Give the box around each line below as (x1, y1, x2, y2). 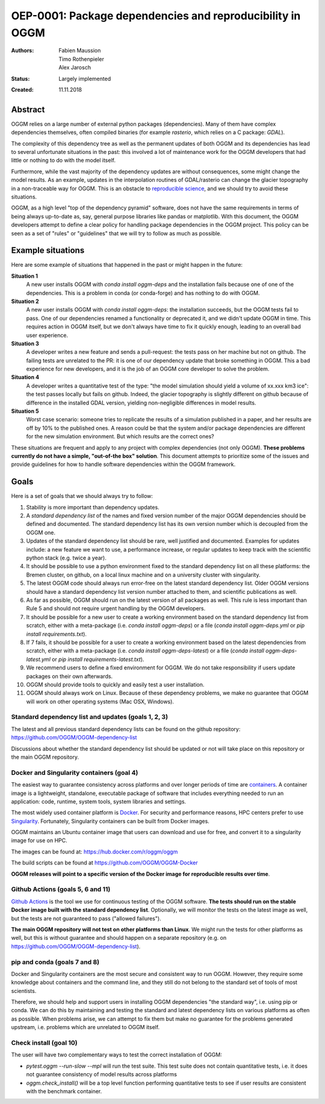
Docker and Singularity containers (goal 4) (11, 768, 138, 777)
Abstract (11, 104, 45, 115)
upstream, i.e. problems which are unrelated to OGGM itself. (11, 1024, 160, 1031)
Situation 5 (11, 407, 39, 415)
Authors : (11, 47, 34, 54)
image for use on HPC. (11, 837, 67, 844)
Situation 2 (11, 298, 39, 305)
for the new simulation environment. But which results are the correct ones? (26, 433, 214, 440)
